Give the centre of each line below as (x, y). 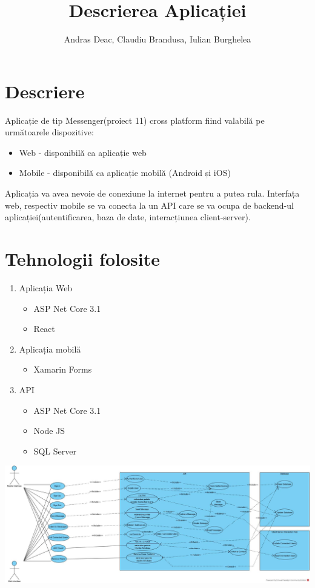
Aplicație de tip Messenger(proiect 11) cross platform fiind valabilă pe (135, 120)
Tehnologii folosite (82, 259)
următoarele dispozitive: (49, 132)
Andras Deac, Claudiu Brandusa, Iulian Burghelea (157, 39)
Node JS (49, 431)
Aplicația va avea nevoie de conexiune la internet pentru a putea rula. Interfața (152, 193)
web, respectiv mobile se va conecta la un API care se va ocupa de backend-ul (149, 205)
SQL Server (55, 451)
